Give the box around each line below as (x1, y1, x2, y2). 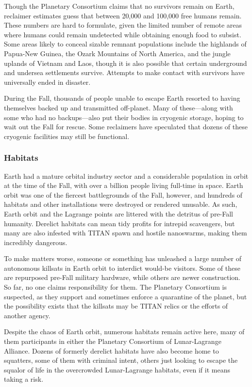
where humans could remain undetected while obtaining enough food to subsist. (4, 29, 241, 39)
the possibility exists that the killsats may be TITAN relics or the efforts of (4, 301, 228, 311)
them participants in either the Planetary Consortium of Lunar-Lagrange (4, 336, 221, 346)
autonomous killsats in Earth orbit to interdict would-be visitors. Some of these (4, 263, 240, 273)
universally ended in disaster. (4, 77, 91, 87)
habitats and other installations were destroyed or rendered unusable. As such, (4, 199, 237, 209)
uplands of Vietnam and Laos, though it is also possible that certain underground (4, 58, 247, 68)
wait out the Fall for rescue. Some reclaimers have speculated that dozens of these (4, 122, 248, 132)
